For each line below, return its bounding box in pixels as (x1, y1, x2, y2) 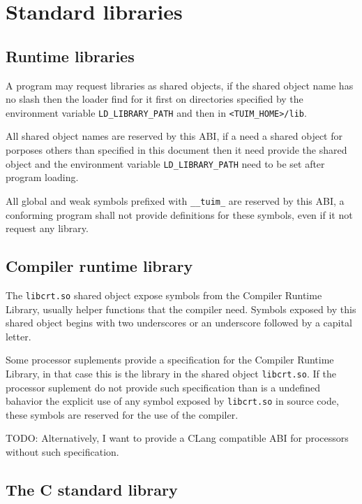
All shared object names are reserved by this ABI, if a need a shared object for (6, 129, 342, 143)
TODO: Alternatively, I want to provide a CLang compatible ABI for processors (6, 431, 349, 445)
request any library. (6, 221, 89, 236)
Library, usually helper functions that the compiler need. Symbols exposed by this (6, 301, 356, 316)
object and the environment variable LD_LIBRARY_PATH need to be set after (6, 156, 325, 171)
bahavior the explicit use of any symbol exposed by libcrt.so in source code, (6, 394, 339, 408)
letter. (6, 329, 31, 343)
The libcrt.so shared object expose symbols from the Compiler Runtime (6, 287, 322, 302)
